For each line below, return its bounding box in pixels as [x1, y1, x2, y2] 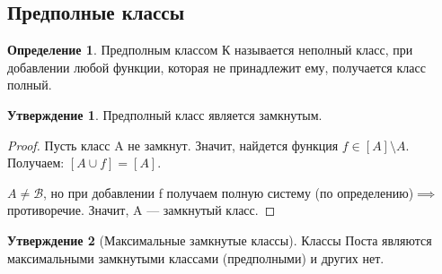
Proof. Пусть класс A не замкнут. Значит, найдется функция [7, 135, 339, 154]
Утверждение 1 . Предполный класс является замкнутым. [7, 105, 323, 124]
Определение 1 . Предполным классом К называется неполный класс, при [7, 40, 413, 59]
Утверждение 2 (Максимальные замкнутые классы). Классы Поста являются [7, 230, 432, 249]
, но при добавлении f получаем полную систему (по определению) [43, 183, 414, 201]
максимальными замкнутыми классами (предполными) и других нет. [7, 248, 385, 267]
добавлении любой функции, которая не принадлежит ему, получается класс [7, 57, 426, 76]
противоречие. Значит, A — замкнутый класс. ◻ [7, 201, 276, 219]
